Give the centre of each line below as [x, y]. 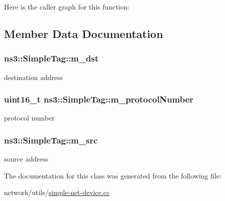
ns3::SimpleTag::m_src [51, 140]
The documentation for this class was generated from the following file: [113, 175]
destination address [33, 77]
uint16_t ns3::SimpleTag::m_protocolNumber [99, 99]
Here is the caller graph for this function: [67, 6]
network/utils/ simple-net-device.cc [57, 192]
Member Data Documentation [84, 33]
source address [26, 159]
